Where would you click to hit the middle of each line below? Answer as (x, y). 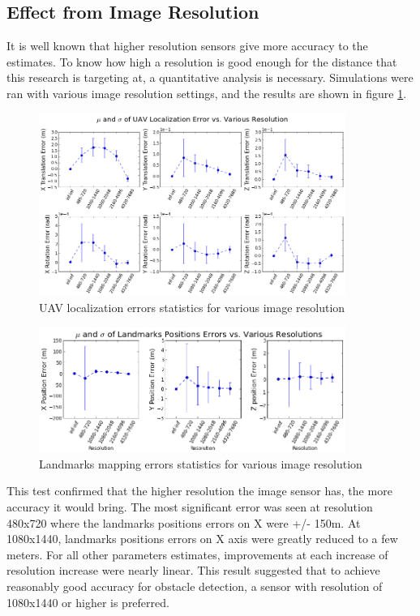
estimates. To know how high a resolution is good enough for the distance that (202, 61)
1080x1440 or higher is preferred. (88, 602)
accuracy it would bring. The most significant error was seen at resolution (190, 507)
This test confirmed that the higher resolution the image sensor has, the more (199, 491)
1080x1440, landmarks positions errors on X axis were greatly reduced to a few (202, 539)
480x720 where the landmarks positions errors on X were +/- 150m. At (184, 522)
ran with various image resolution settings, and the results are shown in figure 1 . (207, 93)
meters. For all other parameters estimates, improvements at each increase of (197, 554)
